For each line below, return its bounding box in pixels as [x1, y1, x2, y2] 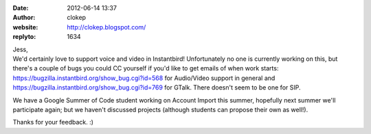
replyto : [12, 33, 36, 41]
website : [12, 23, 38, 31]
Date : [12, 4, 29, 12]
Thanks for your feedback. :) [12, 118, 94, 126]
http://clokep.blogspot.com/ [67, 23, 146, 31]
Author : [12, 14, 36, 22]
